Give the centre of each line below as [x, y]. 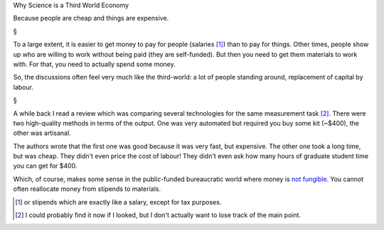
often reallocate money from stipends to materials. [87, 189]
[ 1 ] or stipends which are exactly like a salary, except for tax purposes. [118, 202]
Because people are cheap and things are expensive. [91, 18]
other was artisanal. [42, 133]
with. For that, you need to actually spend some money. [94, 64]
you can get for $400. [45, 166]
